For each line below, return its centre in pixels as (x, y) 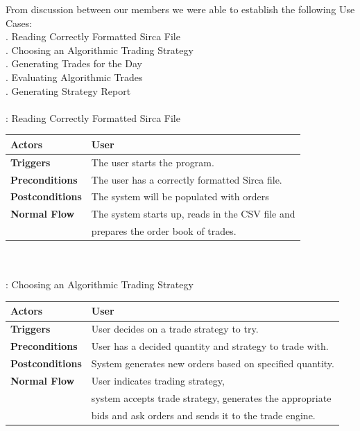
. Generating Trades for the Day (74, 63)
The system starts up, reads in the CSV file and (193, 214)
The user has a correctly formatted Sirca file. (187, 179)
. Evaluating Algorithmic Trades (74, 77)
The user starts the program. (153, 162)
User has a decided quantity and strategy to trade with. (210, 346)
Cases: (19, 23)
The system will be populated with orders (180, 196)
